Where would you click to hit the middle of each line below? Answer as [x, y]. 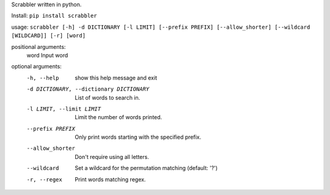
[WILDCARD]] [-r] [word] [48, 36]
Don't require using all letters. [112, 156]
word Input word [47, 55]
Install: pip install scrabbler [54, 16]
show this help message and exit [116, 78]
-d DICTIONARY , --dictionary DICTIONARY [88, 89]
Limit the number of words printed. [119, 117]
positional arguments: [38, 46]
